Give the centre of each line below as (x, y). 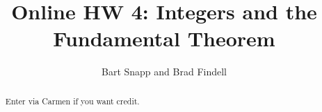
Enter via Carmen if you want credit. (72, 101)
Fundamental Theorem (164, 38)
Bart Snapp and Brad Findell (164, 72)
